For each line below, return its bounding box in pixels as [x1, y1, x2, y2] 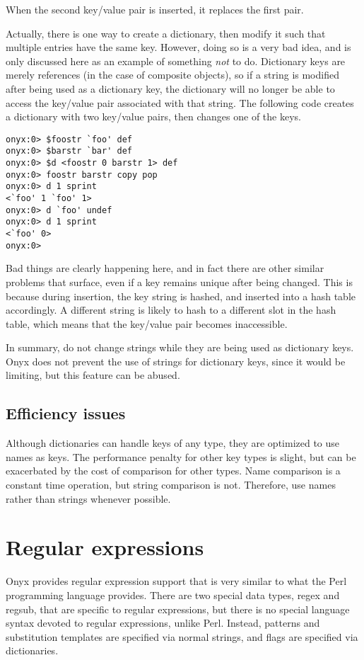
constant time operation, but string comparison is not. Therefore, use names [6, 477, 336, 492]
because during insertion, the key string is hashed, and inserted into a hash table [6, 288, 356, 303]
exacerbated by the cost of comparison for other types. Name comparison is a [6, 463, 341, 478]
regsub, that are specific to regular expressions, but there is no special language [6, 601, 350, 616]
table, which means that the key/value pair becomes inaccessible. [6, 316, 288, 331]
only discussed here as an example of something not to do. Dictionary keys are [6, 53, 346, 68]
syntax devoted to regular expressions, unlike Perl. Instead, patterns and [6, 615, 320, 630]
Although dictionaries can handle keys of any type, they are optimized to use [6, 436, 340, 450]
